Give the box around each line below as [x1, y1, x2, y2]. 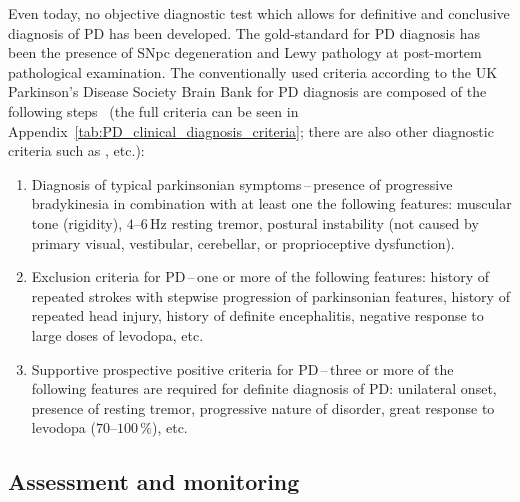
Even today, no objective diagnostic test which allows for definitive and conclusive [8, 3, 510, 23]
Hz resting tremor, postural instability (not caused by [150, 212, 479, 233]
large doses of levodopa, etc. [31, 324, 204, 345]
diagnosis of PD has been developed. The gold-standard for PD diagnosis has [8, 22, 480, 43]
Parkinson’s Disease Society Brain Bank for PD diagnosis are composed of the [8, 81, 487, 102]
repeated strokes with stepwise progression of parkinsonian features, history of [31, 285, 510, 306]
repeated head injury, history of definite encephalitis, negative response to [31, 305, 484, 326]
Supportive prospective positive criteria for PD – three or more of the [31, 358, 454, 379]
